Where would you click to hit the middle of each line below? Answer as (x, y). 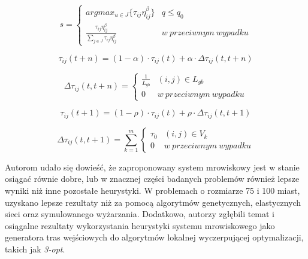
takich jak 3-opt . (35, 249)
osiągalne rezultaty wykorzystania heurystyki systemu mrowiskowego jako (140, 225)
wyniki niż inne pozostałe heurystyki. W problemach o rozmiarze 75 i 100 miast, (153, 190)
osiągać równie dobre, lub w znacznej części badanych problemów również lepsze (152, 179)
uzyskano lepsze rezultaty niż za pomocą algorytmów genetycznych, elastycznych (153, 202)
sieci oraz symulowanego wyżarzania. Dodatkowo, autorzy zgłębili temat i (140, 214)
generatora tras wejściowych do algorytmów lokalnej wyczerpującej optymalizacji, (154, 237)
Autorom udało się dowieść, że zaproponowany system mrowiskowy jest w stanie (152, 167)
